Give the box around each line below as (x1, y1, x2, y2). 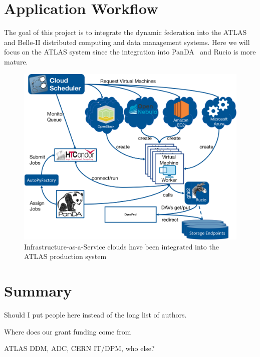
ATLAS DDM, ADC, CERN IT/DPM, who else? (4, 343, 155, 353)
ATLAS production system (24, 251, 107, 261)
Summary (4, 280, 72, 301)
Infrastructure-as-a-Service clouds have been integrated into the (24, 241, 219, 251)
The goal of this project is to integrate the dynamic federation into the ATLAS (4, 27, 247, 37)
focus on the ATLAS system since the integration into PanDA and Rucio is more (4, 46, 256, 57)
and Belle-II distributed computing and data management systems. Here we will (4, 36, 250, 47)
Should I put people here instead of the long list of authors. (4, 309, 187, 320)
